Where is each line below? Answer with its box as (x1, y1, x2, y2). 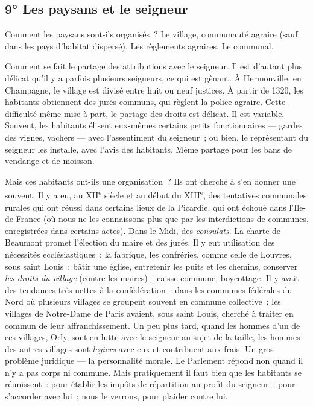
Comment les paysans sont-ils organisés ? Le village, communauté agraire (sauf (5, 28, 298, 40)
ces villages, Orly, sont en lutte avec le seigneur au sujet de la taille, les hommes (5, 331, 300, 343)
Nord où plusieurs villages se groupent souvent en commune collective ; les (5, 295, 281, 308)
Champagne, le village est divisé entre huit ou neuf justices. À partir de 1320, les (5, 83, 303, 96)
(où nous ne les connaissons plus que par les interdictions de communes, (43, 212, 309, 225)
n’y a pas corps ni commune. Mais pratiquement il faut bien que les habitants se (5, 366, 302, 378)
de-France (5, 212, 41, 225)
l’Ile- (289, 200, 306, 213)
